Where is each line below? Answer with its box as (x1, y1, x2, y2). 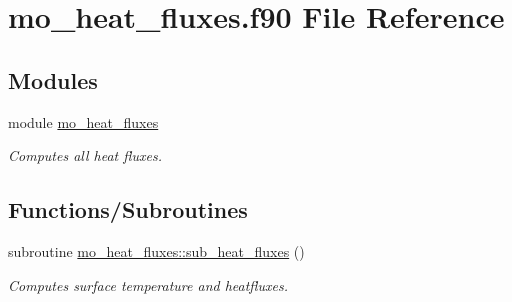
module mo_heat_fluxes (8, 111, 159, 132)
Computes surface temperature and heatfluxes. (8, 274, 289, 295)
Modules (8, 64, 98, 95)
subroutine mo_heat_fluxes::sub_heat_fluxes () (8, 240, 305, 261)
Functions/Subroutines (8, 194, 248, 225)
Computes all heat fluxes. (8, 145, 162, 166)
